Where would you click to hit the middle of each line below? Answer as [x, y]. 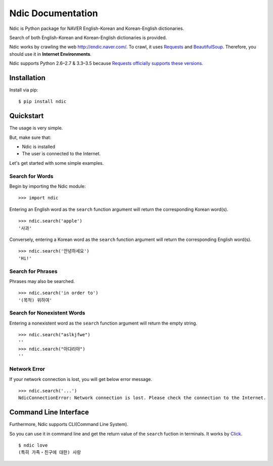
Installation [27, 78]
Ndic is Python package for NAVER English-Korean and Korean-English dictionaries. [97, 28]
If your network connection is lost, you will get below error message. [81, 379]
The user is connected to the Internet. [61, 154]
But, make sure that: [30, 137]
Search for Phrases [33, 271]
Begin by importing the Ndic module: [48, 186]
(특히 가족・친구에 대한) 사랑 [50, 452]
